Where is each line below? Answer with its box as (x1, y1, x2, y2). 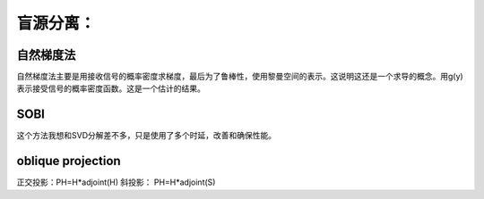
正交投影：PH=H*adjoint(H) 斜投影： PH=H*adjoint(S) (16, 177, 216, 187)
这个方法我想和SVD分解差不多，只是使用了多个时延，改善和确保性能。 (16, 130, 277, 141)
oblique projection (16, 153, 121, 169)
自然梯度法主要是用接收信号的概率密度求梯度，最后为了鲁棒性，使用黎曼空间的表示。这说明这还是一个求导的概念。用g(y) (16, 71, 463, 82)
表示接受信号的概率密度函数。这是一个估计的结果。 (16, 83, 205, 94)
